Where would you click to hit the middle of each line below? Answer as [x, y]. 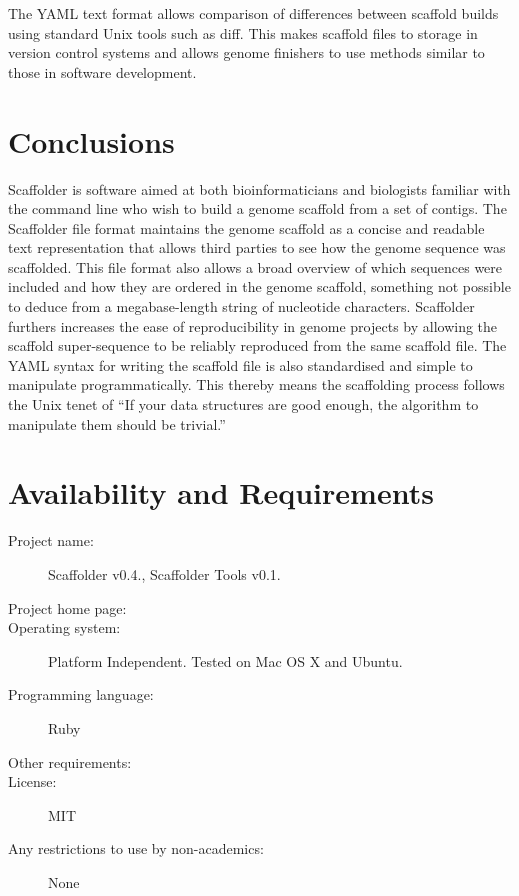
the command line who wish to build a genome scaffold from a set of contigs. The [257, 208]
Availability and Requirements [221, 492]
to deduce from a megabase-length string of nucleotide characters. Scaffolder [241, 306]
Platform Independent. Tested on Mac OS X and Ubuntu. [225, 660]
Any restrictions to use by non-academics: [136, 848]
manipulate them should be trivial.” [117, 423]
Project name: [51, 540]
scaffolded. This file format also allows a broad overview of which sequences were [255, 266]
